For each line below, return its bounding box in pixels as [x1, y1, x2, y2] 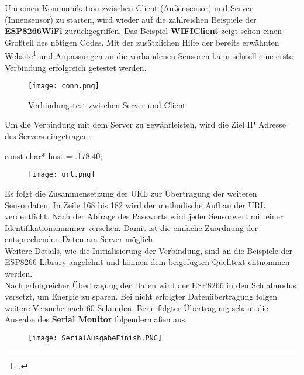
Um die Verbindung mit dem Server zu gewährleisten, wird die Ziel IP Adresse [5, 118, 286, 130]
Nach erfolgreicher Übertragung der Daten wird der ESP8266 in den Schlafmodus [5, 278, 296, 291]
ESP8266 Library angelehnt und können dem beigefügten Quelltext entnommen [5, 256, 290, 268]
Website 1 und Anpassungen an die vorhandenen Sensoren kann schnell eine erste [5, 48, 293, 62]
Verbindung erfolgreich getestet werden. [5, 61, 147, 73]
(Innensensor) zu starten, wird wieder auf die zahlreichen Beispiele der [5, 13, 257, 25]
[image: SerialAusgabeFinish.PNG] [28, 334, 163, 343]
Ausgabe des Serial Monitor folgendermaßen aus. [5, 313, 188, 325]
